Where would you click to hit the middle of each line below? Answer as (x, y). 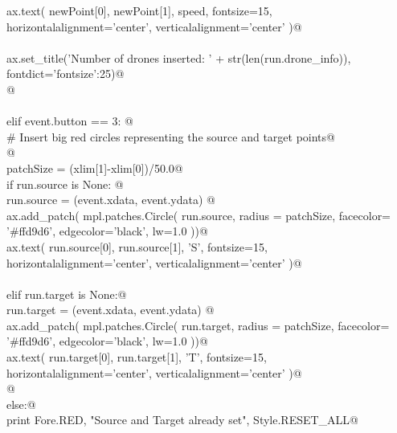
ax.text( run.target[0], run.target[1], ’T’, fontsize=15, (137, 357)
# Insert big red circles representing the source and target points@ (171, 136)
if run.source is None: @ (65, 184)
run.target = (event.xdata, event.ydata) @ (111, 310)
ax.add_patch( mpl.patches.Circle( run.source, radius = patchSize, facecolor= (199, 215)
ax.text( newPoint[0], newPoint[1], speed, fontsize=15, (139, 10)
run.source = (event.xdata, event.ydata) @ (111, 200)
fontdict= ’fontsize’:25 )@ (65, 74)
